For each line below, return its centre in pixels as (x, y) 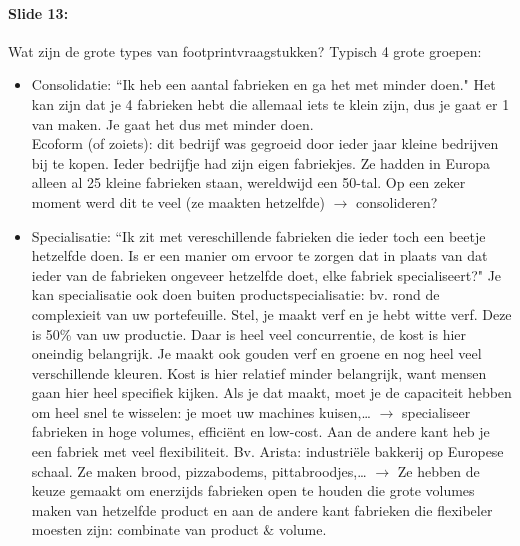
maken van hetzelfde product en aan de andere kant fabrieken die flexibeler (262, 509)
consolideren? (397, 201)
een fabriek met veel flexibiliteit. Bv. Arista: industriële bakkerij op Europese (267, 451)
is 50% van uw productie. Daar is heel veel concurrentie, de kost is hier (249, 333)
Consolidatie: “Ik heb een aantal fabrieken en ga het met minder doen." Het (263, 84)
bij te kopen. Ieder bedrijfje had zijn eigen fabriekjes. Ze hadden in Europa (261, 162)
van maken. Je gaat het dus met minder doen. (172, 123)
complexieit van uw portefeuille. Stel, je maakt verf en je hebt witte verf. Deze (271, 313)
